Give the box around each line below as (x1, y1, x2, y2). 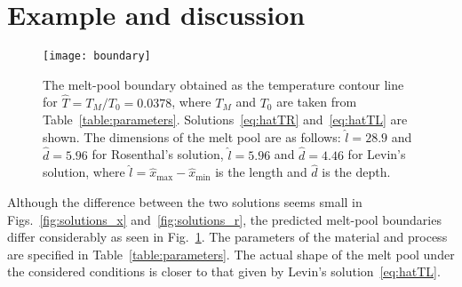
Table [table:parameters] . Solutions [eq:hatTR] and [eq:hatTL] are (43, 110, 408, 129)
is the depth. (322, 163, 391, 181)
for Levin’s (347, 145, 406, 163)
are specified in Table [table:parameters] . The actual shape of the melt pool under (7, 244, 455, 263)
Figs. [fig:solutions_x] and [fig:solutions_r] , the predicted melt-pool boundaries (7, 210, 442, 228)
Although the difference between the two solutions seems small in (7, 193, 362, 211)
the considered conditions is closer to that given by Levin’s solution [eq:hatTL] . (7, 262, 441, 281)
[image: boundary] (43, 50, 151, 63)
